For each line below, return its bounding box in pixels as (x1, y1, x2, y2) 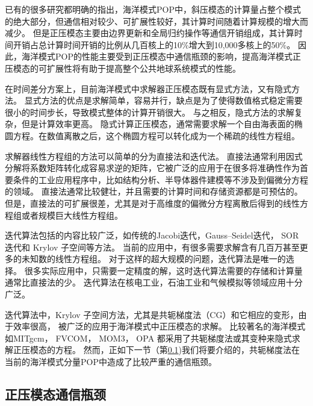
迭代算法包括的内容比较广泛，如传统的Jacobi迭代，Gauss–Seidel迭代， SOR (5, 229, 299, 242)
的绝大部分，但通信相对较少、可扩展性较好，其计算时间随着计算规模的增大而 (5, 14, 308, 27)
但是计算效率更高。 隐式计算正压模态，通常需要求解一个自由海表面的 (21, 117, 294, 130)
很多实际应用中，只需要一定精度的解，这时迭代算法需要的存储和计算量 (24, 264, 303, 276)
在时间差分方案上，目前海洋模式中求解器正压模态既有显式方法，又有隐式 (5, 82, 291, 95)
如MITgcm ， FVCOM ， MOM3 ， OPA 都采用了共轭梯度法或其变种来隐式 (5, 331, 292, 344)
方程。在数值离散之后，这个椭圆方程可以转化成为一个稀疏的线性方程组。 (13, 129, 300, 142)
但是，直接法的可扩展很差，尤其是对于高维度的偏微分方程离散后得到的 (5, 196, 283, 209)
